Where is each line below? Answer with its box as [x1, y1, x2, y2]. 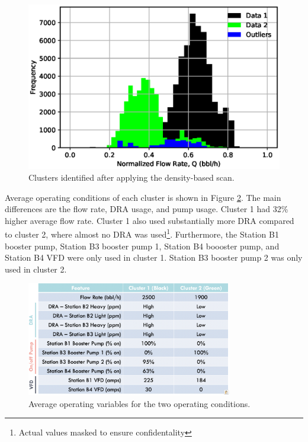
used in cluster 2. [5, 262, 67, 275]
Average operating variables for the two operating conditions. [28, 397, 251, 409]
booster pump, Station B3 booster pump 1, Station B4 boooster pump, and [5, 239, 280, 252]
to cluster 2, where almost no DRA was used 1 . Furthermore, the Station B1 [5, 226, 279, 241]
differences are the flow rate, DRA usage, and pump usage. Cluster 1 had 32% [5, 203, 288, 215]
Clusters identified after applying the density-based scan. [28, 171, 235, 184]
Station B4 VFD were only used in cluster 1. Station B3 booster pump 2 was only [5, 251, 303, 264]
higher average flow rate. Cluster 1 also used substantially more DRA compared [5, 214, 294, 226]
